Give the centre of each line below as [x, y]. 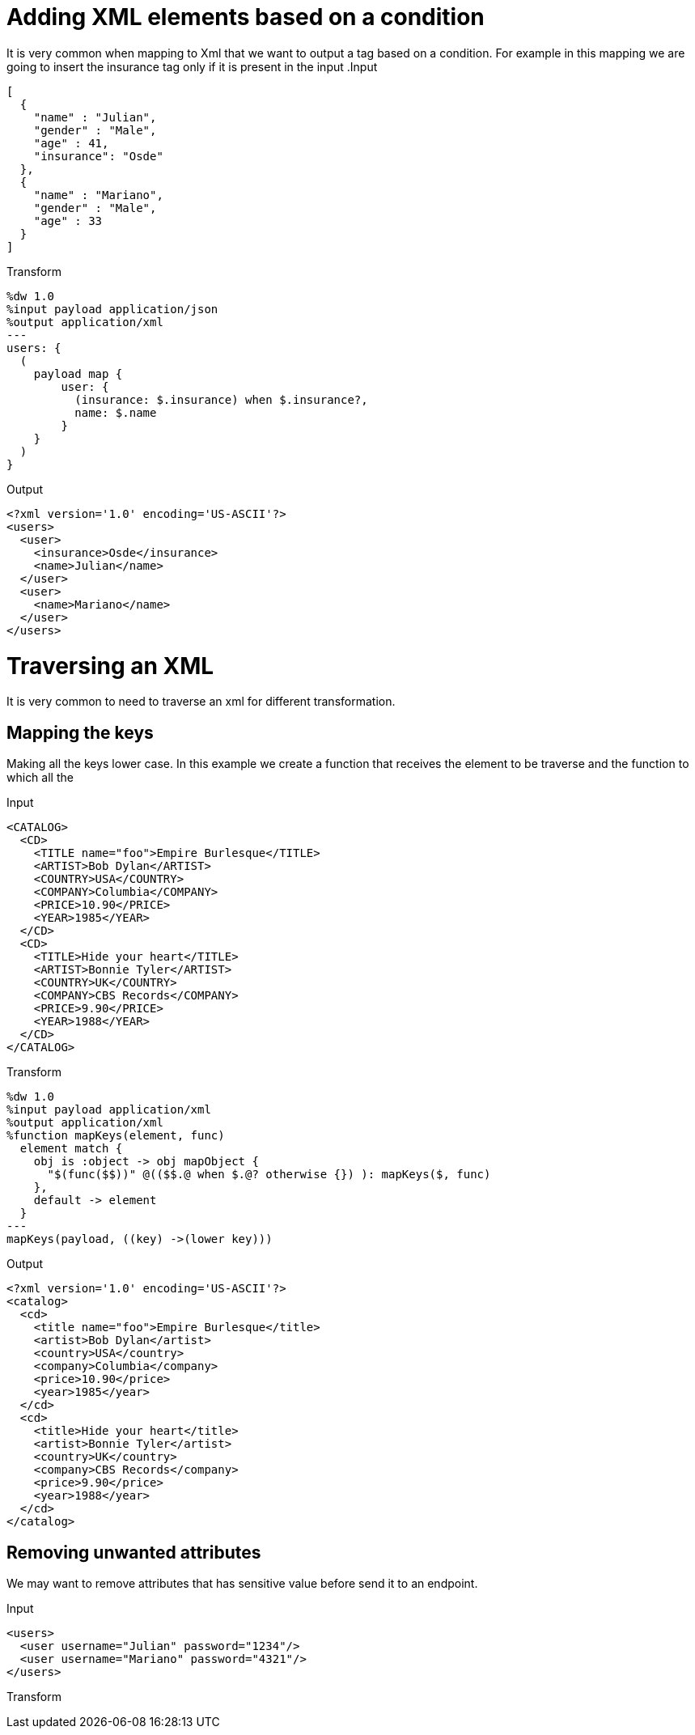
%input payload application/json [112, 309]
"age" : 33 [68, 221]
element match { [71, 1149]
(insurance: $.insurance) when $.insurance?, [221, 399]
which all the [40, 778]
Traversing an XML [110, 666]
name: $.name [116, 412]
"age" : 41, [71, 143]
